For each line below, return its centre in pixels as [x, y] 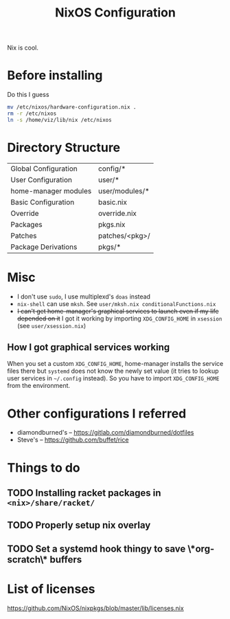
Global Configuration [44, 169]
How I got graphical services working [89, 348]
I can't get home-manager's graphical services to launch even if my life [118, 311]
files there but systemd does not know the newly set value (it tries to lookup [113, 371]
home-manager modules [51, 191]
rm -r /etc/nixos [32, 113]
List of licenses [51, 589]
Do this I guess [28, 95]
